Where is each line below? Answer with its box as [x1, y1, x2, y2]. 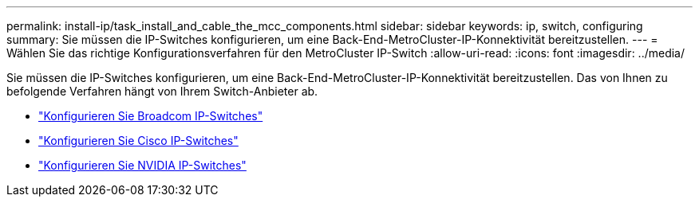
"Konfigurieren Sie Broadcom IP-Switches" [38, 109, 263, 123]
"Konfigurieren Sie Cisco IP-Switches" [38, 134, 239, 147]
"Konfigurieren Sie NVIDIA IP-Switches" [38, 158, 247, 172]
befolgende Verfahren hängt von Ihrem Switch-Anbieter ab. [6, 84, 318, 98]
